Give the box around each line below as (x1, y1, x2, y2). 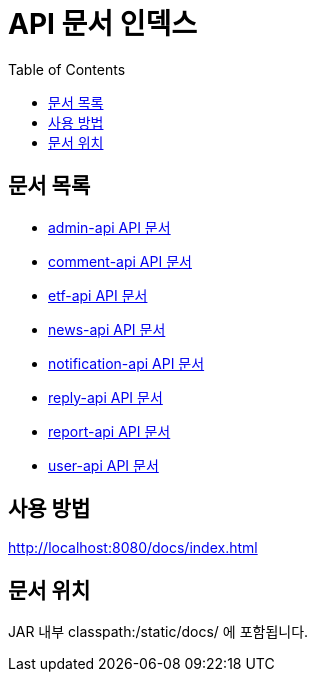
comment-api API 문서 (48, 252, 192, 270)
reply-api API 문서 (48, 388, 163, 406)
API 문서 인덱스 (8, 7, 197, 41)
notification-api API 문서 (48, 354, 205, 372)
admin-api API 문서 (48, 218, 171, 236)
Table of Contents (8, 60, 126, 78)
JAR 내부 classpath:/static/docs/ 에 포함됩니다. (8, 623, 309, 641)
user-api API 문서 (48, 456, 159, 474)
